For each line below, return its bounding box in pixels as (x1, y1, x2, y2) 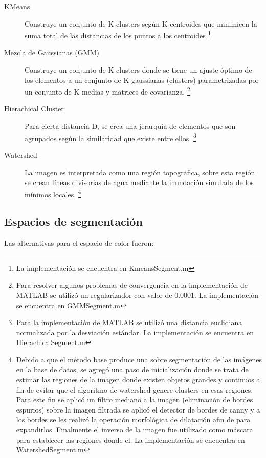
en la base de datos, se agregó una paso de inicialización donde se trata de (16, 364, 249, 375)
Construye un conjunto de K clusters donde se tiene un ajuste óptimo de (25, 64, 252, 75)
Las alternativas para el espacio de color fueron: (4, 238, 154, 248)
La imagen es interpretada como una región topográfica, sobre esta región (25, 167, 255, 177)
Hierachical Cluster (4, 103, 64, 114)
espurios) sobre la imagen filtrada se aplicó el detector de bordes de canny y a (16, 404, 260, 415)
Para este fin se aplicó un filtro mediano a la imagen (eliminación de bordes (16, 394, 253, 405)
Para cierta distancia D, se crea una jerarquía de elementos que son (25, 121, 236, 131)
